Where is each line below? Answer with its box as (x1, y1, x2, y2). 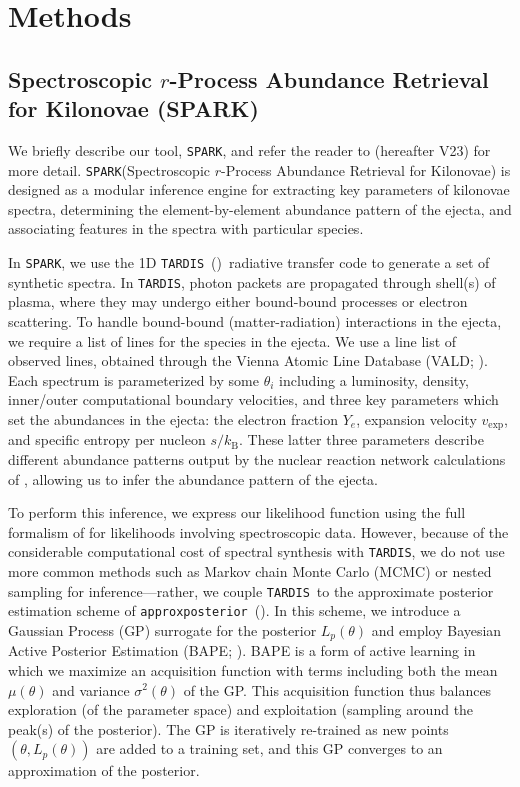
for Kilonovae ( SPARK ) (8, 93, 259, 124)
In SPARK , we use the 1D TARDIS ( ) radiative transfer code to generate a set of (8, 252, 490, 273)
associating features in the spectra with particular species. (8, 218, 364, 239)
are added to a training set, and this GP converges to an (96, 738, 443, 759)
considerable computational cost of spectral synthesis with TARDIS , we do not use (8, 541, 505, 562)
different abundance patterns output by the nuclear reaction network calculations (8, 448, 506, 469)
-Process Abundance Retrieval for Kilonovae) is (221, 159, 511, 180)
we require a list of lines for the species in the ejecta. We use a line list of (8, 330, 457, 351)
